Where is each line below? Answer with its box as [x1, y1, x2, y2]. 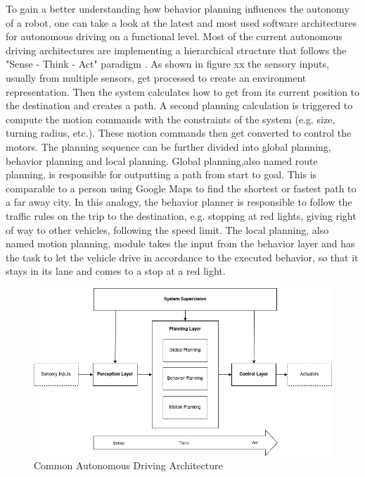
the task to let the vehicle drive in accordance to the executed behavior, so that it [6, 249, 359, 264]
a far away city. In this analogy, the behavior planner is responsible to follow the [6, 194, 352, 209]
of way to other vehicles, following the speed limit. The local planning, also [6, 222, 329, 237]
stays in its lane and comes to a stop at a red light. [6, 264, 226, 278]
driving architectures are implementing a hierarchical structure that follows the [6, 42, 347, 57]
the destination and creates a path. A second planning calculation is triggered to [6, 98, 353, 113]
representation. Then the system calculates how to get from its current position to [6, 84, 360, 99]
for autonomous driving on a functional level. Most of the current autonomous [6, 29, 342, 44]
